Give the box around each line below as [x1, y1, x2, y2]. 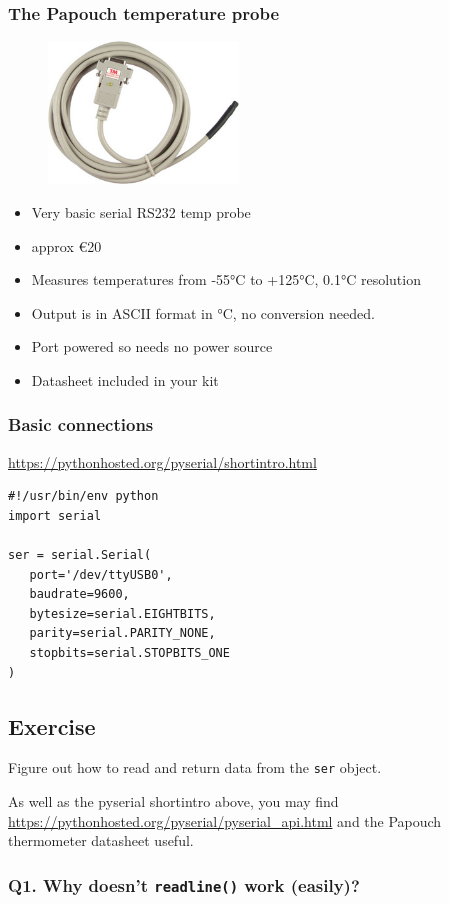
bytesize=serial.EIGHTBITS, [29, 606, 216, 621]
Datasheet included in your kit [31, 369, 219, 390]
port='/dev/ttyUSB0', [29, 567, 173, 582]
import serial [8, 508, 102, 523]
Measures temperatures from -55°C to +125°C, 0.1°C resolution [31, 269, 421, 290]
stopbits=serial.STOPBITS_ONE [29, 646, 230, 661]
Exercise [8, 710, 96, 741]
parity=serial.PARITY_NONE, [29, 626, 216, 641]
